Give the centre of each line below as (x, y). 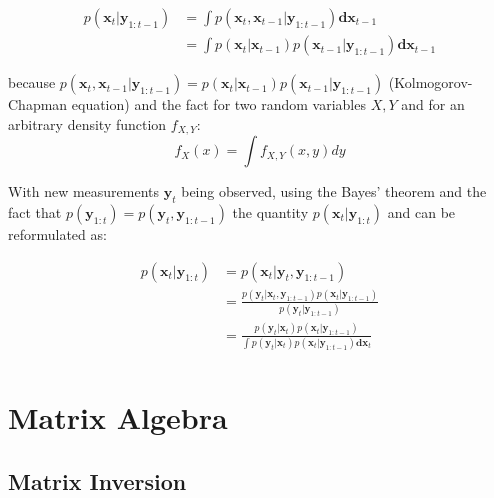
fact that (35, 211)
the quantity (270, 211)
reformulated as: (57, 233)
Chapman (38, 104)
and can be (421, 211)
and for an (433, 104)
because (32, 82)
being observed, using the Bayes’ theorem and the (334, 191)
